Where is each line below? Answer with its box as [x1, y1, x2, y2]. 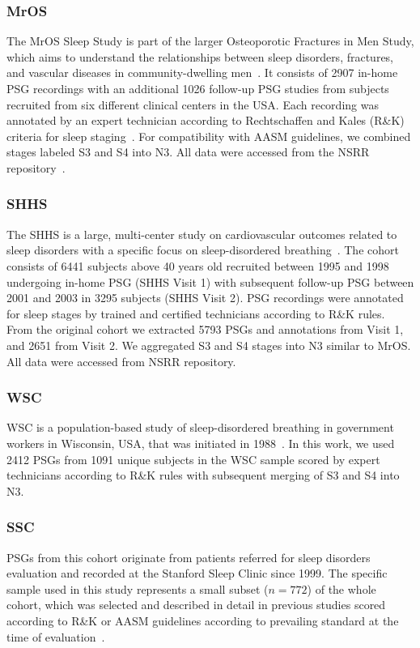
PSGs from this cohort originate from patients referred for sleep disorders [6, 548, 371, 565]
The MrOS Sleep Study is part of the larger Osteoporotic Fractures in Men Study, [6, 32, 414, 49]
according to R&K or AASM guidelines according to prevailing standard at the [6, 612, 399, 629]
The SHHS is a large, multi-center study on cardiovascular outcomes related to [6, 225, 397, 242]
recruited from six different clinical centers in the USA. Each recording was [6, 96, 379, 113]
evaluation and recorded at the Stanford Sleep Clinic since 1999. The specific [6, 565, 388, 582]
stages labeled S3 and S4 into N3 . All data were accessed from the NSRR [6, 143, 370, 160]
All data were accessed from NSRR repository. [6, 352, 236, 369]
